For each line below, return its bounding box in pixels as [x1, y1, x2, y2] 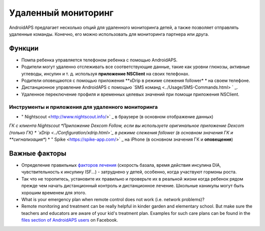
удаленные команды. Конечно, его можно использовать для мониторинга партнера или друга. [9, 31, 210, 37]
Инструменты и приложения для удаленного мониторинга [9, 103, 158, 110]
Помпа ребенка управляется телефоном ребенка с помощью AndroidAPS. [21, 57, 178, 63]
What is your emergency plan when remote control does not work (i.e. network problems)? [21, 196, 205, 202]
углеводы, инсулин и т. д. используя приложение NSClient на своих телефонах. [21, 71, 190, 77]
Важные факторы [9, 149, 66, 157]
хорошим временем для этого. [21, 189, 87, 196]
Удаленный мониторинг [9, 7, 114, 18]
